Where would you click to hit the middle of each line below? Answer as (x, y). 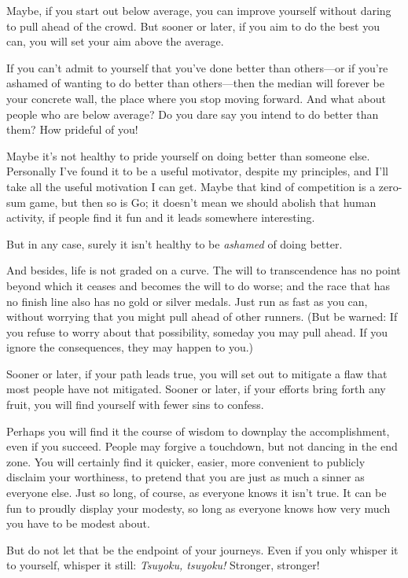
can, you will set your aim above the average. (115, 41)
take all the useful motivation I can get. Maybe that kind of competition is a (191, 186)
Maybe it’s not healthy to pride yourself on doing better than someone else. (188, 155)
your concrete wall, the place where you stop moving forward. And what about (196, 98)
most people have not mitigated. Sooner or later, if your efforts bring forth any (196, 389)
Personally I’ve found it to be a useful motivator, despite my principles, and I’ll (197, 171)
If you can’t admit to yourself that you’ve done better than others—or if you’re (197, 67)
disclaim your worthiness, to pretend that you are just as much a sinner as (186, 477)
